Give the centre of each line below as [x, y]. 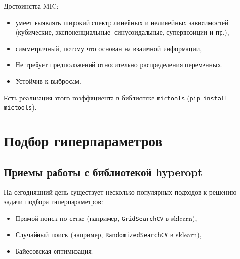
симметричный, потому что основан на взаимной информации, [109, 48]
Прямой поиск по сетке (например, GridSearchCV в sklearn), [106, 218]
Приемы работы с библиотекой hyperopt [103, 171]
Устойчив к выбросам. [48, 81]
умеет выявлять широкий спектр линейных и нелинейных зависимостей [122, 22]
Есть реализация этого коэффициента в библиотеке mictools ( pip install [116, 97]
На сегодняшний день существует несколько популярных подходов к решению [120, 192]
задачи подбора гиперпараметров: [54, 202]
